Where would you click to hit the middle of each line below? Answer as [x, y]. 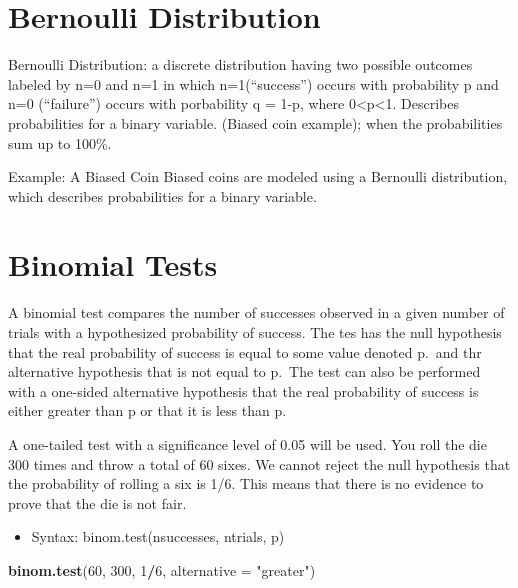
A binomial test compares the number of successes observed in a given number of [256, 312]
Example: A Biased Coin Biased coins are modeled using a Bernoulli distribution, [258, 176]
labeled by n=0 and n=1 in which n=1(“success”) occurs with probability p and [253, 83]
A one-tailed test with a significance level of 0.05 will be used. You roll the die [247, 443]
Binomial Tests [113, 264]
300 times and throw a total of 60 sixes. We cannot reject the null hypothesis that [259, 463]
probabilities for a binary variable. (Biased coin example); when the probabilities [255, 122]
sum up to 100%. [60, 142]
